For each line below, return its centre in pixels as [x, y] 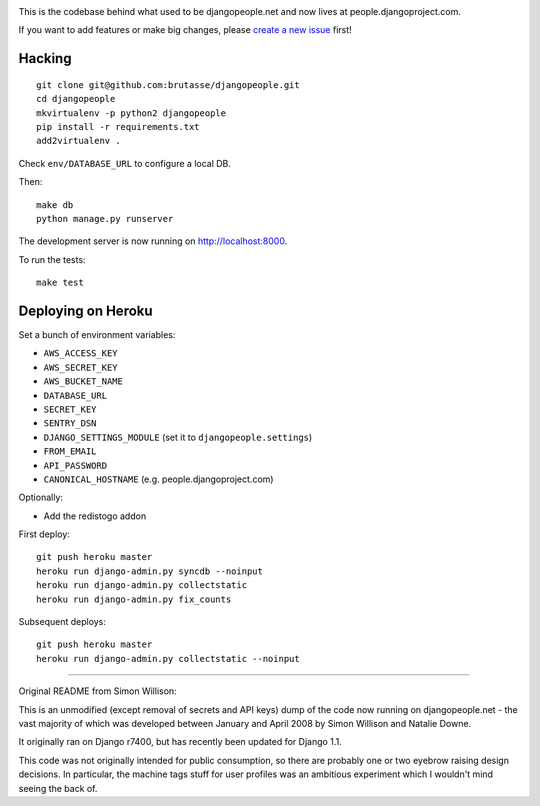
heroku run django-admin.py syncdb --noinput [150, 571]
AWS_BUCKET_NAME [83, 381]
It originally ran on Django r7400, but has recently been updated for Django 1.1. [180, 742]
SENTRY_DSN [70, 423]
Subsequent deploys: [62, 622]
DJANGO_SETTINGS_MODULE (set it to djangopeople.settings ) [178, 437]
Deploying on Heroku [86, 310]
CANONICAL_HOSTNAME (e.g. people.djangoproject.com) [158, 479]
